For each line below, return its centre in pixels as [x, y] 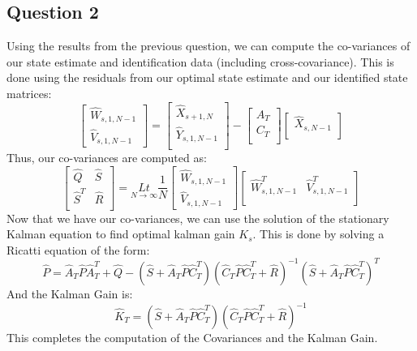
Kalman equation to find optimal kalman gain [121, 234]
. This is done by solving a [318, 234]
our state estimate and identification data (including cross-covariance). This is [200, 61]
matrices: [29, 93]
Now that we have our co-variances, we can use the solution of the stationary [198, 218]
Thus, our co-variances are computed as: [107, 158]
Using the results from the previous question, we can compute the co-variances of [208, 46]
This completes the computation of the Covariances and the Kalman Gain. [192, 338]
